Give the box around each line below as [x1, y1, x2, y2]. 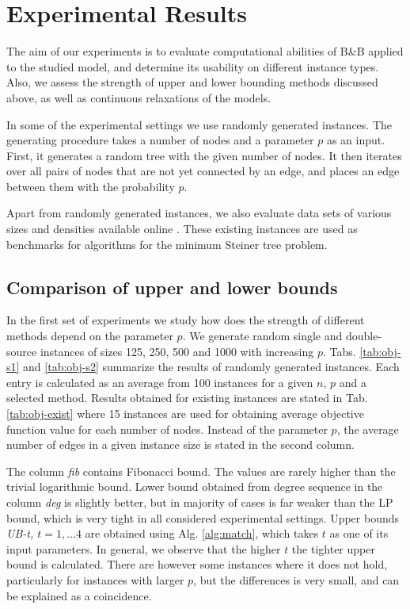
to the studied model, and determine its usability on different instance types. [6, 58, 379, 75]
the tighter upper [291, 540, 375, 557]
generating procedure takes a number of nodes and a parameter [6, 132, 314, 148]
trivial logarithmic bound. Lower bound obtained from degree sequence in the [6, 478, 383, 495]
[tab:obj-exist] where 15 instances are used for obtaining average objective [6, 405, 364, 422]
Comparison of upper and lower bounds [6, 274, 338, 299]
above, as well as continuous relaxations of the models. [6, 89, 271, 105]
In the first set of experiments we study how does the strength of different [6, 312, 365, 328]
